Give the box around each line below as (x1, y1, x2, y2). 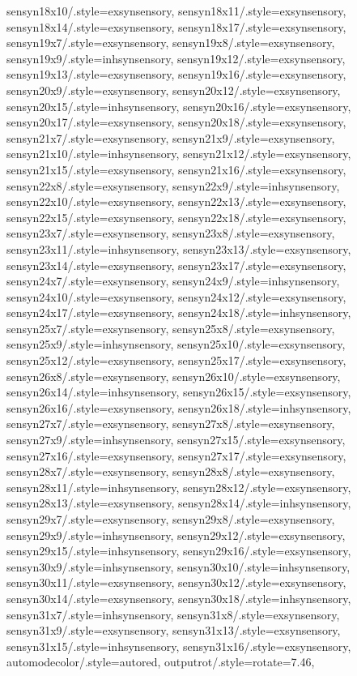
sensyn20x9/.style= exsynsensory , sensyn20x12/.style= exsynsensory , (6, 81, 341, 98)
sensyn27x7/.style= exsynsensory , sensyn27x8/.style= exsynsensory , (6, 415, 335, 432)
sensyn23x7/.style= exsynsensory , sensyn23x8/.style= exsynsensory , (6, 225, 335, 242)
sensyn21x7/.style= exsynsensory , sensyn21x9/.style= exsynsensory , (6, 129, 335, 146)
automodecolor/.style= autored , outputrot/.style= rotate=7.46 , (6, 653, 315, 670)
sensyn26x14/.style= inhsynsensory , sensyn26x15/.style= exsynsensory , (6, 383, 351, 400)
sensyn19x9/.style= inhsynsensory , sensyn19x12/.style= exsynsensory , (6, 49, 346, 66)
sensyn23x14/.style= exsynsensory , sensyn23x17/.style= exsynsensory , (6, 256, 346, 273)
